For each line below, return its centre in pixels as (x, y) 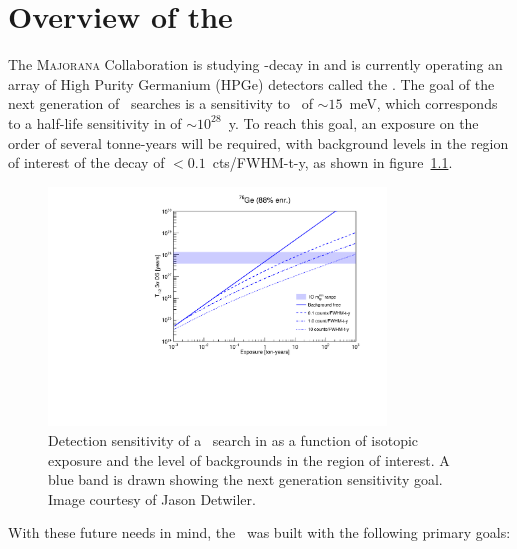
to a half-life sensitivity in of (95, 122)
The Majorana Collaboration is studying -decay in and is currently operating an (255, 64)
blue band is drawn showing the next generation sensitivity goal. (245, 479)
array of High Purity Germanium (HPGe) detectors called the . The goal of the (251, 83)
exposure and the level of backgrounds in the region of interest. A (249, 459)
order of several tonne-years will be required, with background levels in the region (258, 142)
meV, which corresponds (423, 103)
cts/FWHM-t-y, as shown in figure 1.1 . (332, 162)
